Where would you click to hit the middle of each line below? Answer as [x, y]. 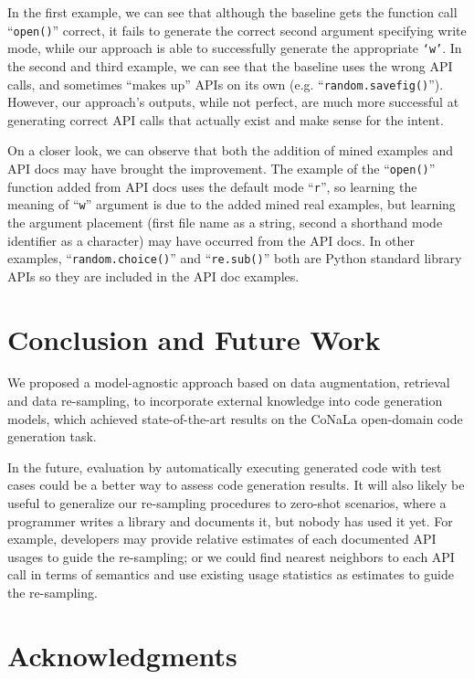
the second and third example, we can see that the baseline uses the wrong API [230, 65]
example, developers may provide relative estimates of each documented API [222, 539]
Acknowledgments [122, 655]
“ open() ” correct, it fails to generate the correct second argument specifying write [237, 30]
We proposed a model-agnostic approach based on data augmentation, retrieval [229, 382]
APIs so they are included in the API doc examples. [153, 276]
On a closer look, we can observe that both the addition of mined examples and [230, 150]
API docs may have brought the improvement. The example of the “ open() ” [221, 168]
